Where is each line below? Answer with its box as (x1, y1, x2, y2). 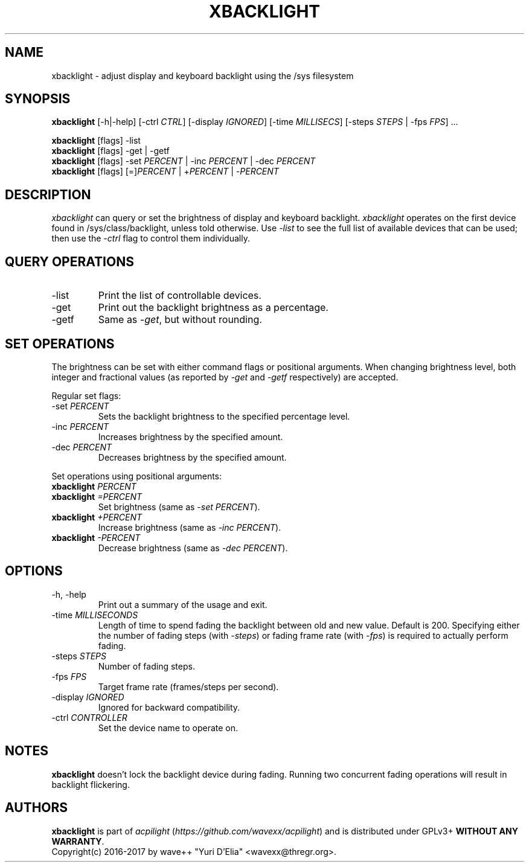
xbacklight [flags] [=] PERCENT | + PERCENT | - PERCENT (51, 166, 279, 177)
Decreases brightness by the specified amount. (98, 452, 287, 462)
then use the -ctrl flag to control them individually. (51, 233, 250, 244)
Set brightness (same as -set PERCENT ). (98, 501, 260, 512)
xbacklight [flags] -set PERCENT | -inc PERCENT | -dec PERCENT (51, 156, 316, 167)
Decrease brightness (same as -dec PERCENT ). (98, 542, 288, 553)
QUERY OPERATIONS (5, 254, 134, 269)
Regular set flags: (51, 390, 121, 401)
